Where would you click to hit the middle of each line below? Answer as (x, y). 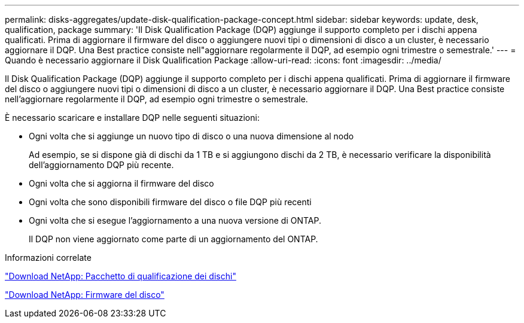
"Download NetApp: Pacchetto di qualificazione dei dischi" (121, 276)
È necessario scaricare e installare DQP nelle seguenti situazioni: (132, 118)
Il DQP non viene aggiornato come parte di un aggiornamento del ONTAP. (173, 239)
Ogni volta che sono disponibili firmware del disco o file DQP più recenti (170, 202)
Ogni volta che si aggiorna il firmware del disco (121, 183)
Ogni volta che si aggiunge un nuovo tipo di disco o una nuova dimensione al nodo (191, 136)
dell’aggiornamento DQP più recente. (101, 165)
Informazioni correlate (48, 258)
